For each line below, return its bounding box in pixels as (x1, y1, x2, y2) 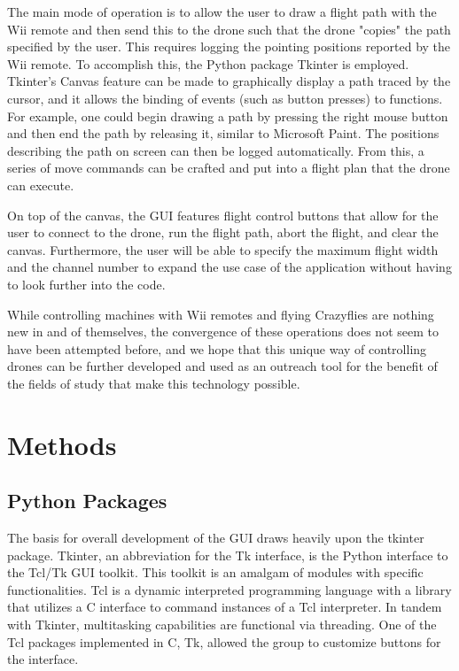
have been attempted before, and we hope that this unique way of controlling (7, 339, 427, 358)
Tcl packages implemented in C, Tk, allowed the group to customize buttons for (7, 632, 441, 651)
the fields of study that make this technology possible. (7, 374, 300, 392)
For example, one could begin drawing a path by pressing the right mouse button (7, 106, 448, 125)
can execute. (7, 175, 74, 194)
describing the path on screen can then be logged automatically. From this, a (7, 141, 424, 159)
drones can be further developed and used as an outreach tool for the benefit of (7, 357, 438, 375)
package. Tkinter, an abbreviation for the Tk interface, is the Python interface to (7, 545, 448, 564)
